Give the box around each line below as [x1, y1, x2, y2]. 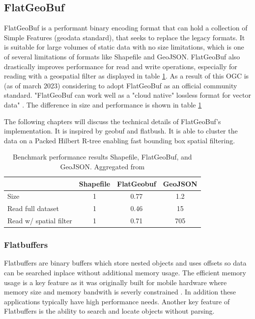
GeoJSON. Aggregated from [60, 161, 145, 171]
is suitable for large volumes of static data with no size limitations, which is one [4, 42, 244, 52]
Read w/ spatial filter [7, 215, 72, 226]
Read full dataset [7, 203, 59, 213]
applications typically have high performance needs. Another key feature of [4, 296, 230, 306]
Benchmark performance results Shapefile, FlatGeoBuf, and [13, 152, 192, 162]
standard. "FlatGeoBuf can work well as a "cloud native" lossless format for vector [4, 90, 251, 100]
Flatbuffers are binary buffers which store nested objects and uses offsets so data [4, 258, 247, 268]
